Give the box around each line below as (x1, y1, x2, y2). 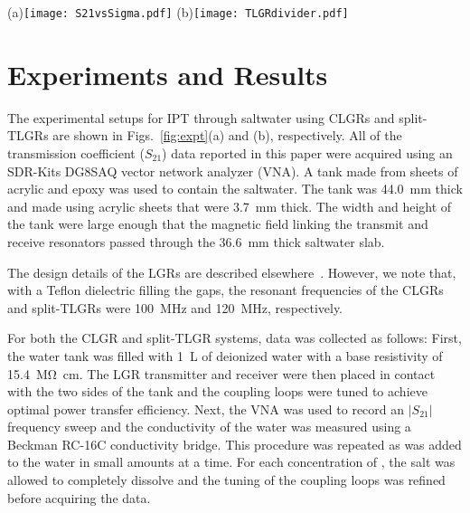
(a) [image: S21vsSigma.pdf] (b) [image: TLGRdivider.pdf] (7, 3, 349, 21)
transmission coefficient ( (7, 143, 145, 162)
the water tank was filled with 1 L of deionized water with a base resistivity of (7, 346, 443, 365)
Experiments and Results (7, 55, 328, 92)
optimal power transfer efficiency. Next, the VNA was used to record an (7, 399, 405, 418)
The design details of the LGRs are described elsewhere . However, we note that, (7, 262, 456, 281)
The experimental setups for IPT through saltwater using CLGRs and (7, 108, 395, 127)
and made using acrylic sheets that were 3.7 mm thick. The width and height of (7, 196, 452, 215)
